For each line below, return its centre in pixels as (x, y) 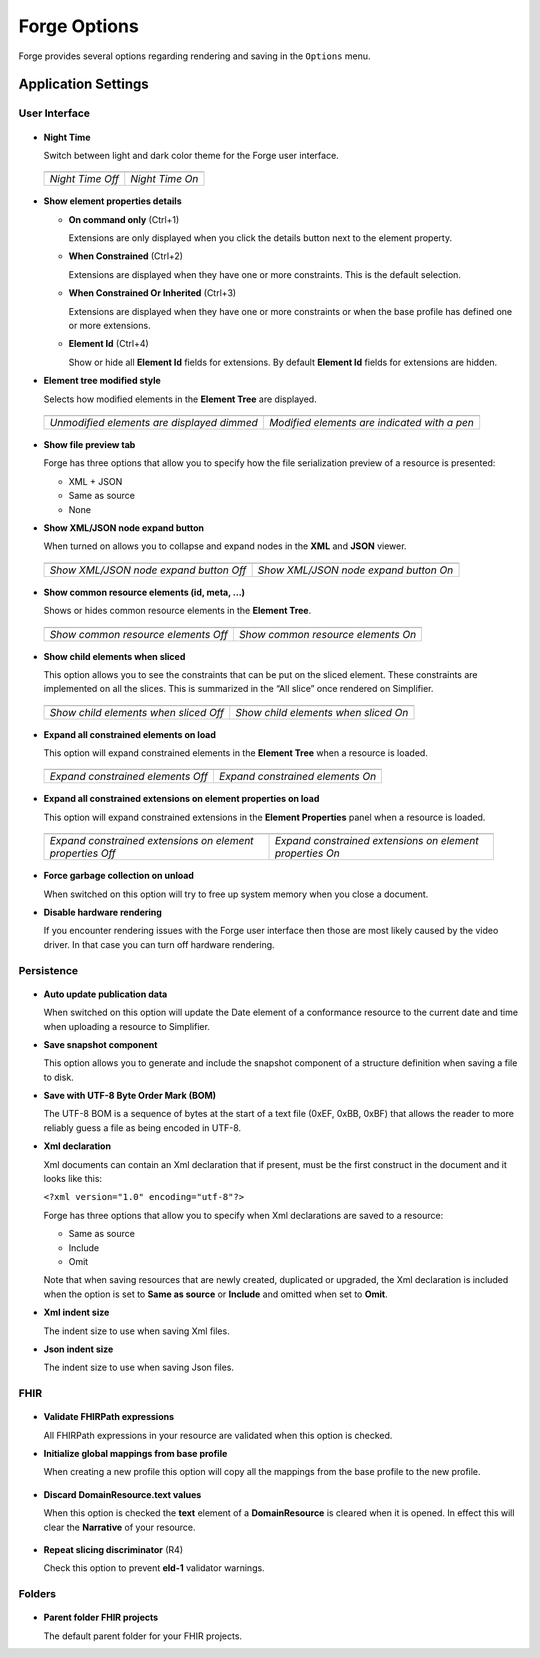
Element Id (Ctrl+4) (108, 344)
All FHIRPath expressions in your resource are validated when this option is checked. (218, 1435)
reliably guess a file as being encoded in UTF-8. (142, 1127)
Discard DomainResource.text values (122, 1494)
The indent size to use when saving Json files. (139, 1367)
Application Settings (83, 84)
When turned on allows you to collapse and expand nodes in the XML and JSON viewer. (225, 546)
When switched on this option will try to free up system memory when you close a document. (236, 894)
